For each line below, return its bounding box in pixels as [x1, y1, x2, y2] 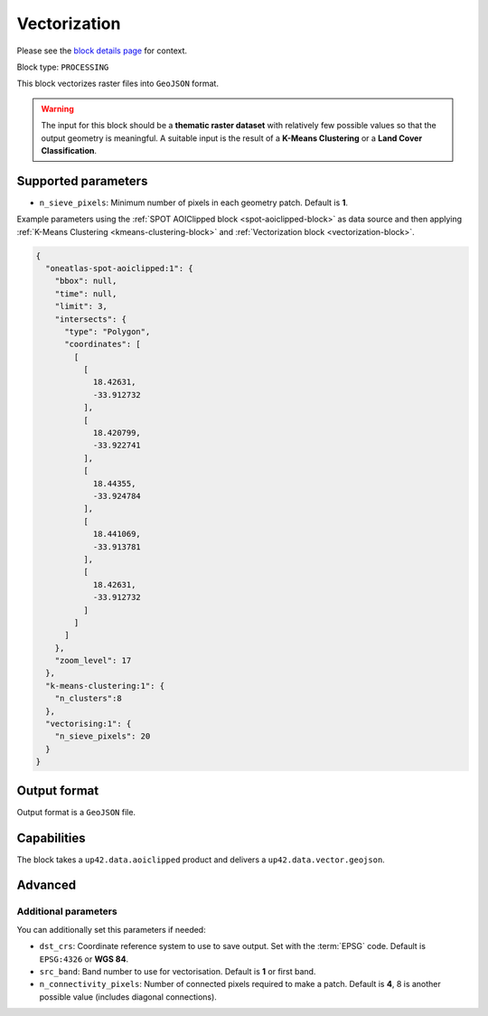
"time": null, [54, 288, 117, 298]
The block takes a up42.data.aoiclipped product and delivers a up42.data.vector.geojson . [16, 854, 386, 865]
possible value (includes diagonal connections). [39, 991, 217, 1002]
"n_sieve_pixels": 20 [54, 731, 151, 741]
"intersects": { [54, 314, 127, 325]
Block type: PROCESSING [16, 61, 109, 72]
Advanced [16, 878, 77, 893]
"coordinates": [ [64, 339, 142, 350]
